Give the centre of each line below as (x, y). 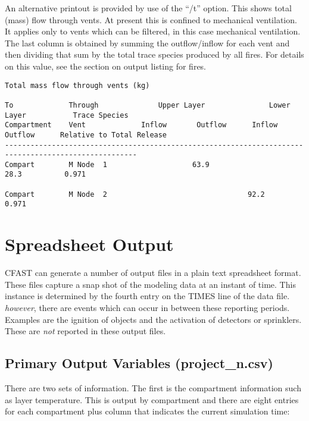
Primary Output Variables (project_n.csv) (139, 363)
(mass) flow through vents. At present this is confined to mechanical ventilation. (151, 19)
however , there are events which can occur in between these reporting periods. (147, 307)
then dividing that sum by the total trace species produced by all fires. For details (154, 54)
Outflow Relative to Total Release (86, 135)
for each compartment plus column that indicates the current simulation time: (147, 411)
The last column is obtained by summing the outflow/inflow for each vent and (147, 43)
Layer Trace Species (67, 115)
